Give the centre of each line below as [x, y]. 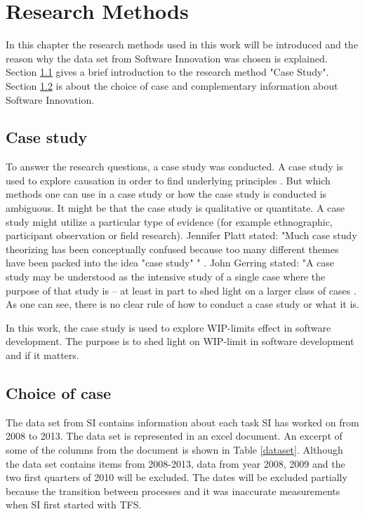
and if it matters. [42, 355]
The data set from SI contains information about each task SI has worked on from [182, 422]
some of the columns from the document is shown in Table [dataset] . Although [174, 449]
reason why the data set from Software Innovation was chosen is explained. [167, 58]
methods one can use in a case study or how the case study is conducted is [166, 194]
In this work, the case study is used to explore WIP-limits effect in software [168, 327]
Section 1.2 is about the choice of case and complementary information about [172, 85]
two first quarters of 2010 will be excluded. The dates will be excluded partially [177, 477]
